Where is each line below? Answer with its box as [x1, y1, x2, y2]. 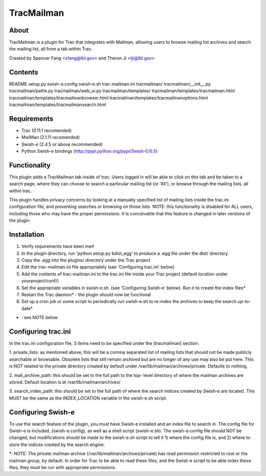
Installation [9, 231, 44, 239]
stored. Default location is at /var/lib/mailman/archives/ [9, 379, 121, 385]
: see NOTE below [21, 314, 58, 320]
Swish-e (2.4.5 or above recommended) [21, 141, 103, 147]
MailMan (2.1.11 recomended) [21, 135, 80, 140]
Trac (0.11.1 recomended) [21, 127, 72, 133]
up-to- [237, 299, 251, 305]
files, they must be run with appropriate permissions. [9, 464, 116, 470]
